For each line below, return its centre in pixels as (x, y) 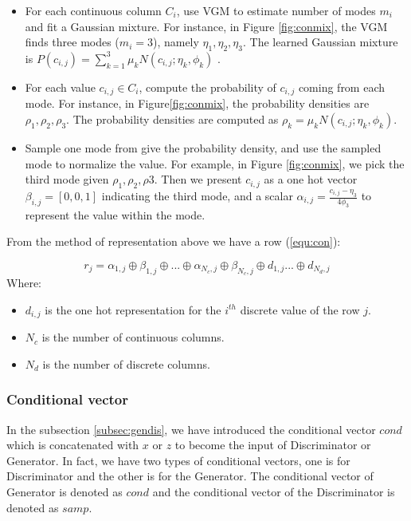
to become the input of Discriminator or (273, 445)
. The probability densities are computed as (172, 119)
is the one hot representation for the (133, 309)
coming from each (342, 87)
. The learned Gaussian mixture (321, 42)
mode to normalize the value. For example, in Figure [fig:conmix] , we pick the (215, 163)
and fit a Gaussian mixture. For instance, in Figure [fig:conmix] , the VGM (206, 26)
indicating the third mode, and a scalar (197, 196)
